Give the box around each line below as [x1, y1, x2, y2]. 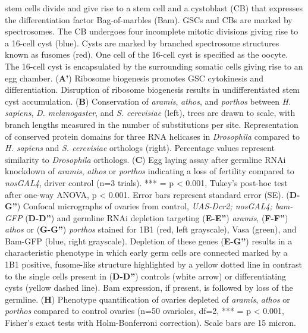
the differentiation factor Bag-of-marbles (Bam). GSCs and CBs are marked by [5, 13, 293, 26]
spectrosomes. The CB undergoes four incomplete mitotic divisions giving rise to [5, 25, 298, 37]
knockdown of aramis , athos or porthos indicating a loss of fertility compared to [5, 165, 294, 177]
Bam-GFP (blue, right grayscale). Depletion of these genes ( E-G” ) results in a [5, 234, 293, 247]
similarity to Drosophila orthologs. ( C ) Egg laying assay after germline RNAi [5, 153, 286, 165]
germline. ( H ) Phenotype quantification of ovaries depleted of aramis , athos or [5, 293, 290, 305]
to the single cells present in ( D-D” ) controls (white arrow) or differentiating [5, 269, 286, 282]
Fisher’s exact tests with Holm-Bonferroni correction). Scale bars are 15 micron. [5, 316, 296, 329]
